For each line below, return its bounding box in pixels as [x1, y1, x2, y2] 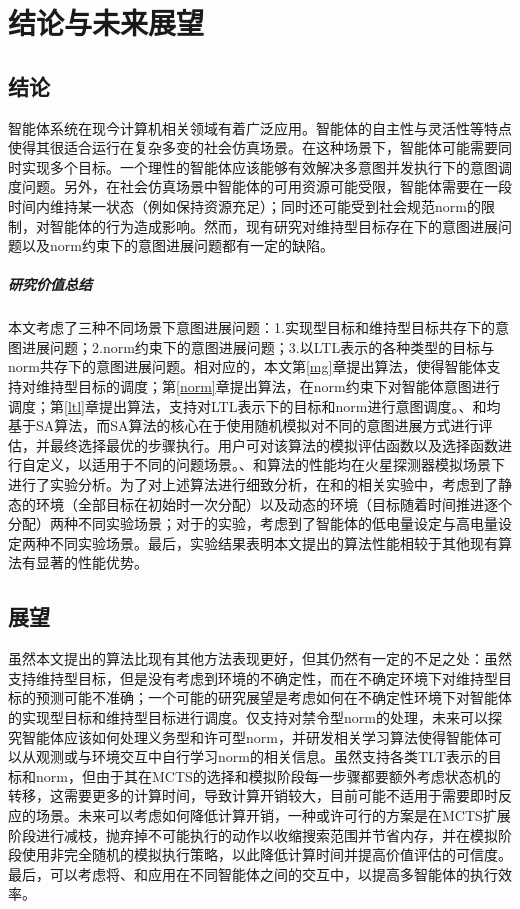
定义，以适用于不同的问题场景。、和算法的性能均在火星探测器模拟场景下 [35, 454, 505, 475]
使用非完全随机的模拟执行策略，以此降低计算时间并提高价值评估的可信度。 [21, 844, 512, 865]
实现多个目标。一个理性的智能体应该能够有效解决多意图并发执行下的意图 [21, 156, 498, 177]
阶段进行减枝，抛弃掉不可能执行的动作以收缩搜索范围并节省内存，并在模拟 [8, 824, 498, 845]
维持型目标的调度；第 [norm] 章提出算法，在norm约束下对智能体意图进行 [35, 376, 500, 397]
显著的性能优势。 [35, 552, 148, 573]
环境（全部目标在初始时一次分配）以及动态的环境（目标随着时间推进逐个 [35, 493, 512, 514]
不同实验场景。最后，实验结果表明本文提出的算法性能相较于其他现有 [49, 532, 498, 553]
